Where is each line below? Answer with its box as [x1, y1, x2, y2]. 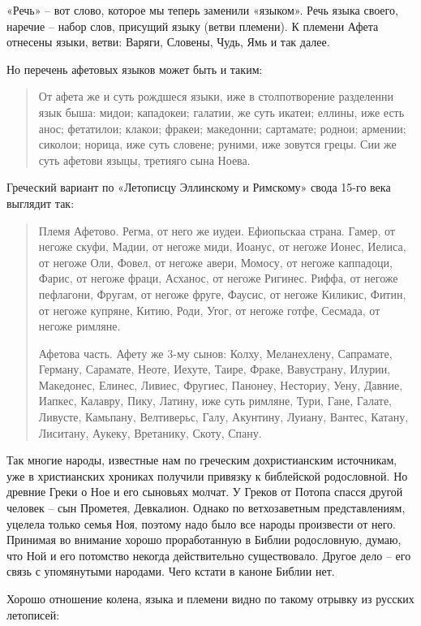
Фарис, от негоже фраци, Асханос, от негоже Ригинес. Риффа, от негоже [38, 270, 398, 287]
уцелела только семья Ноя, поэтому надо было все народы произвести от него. [6, 515, 396, 532]
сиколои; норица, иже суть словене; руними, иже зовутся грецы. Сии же [38, 136, 397, 153]
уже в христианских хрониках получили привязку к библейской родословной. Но [6, 467, 408, 484]
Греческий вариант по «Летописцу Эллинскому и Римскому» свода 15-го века [6, 179, 391, 196]
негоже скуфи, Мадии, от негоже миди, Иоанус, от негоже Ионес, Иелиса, [38, 238, 406, 255]
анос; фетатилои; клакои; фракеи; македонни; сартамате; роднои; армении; [38, 119, 406, 136]
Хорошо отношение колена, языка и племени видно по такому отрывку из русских [6, 590, 415, 607]
